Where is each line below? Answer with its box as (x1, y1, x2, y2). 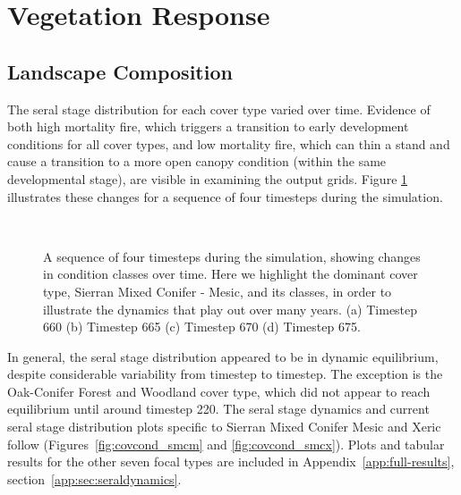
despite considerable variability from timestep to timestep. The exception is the (7, 365, 443, 383)
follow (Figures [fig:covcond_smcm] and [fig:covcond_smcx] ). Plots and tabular (7, 434, 445, 453)
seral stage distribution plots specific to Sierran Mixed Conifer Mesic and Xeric (7, 417, 441, 436)
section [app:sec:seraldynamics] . (7, 469, 182, 488)
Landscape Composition (7, 57, 233, 85)
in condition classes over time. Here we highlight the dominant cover (43, 264, 418, 283)
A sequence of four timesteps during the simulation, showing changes (43, 247, 421, 265)
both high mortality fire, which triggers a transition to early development (7, 117, 409, 136)
